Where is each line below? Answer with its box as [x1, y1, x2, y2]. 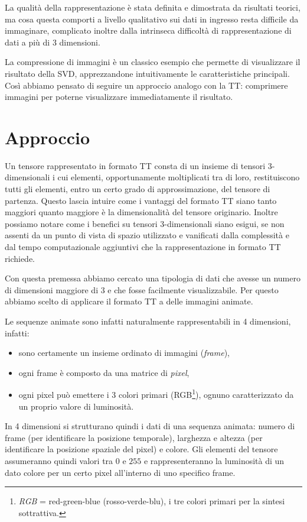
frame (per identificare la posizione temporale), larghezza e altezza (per [5, 431, 263, 443]
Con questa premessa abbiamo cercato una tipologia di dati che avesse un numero [5, 272, 301, 284]
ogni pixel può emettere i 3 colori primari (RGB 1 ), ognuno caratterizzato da [18, 387, 294, 401]
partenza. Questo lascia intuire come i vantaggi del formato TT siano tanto [5, 194, 277, 206]
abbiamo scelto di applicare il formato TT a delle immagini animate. [5, 295, 253, 307]
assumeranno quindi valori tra [5, 455, 113, 466]
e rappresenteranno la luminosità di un [143, 455, 285, 466]
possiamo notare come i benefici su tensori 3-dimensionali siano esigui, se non [5, 217, 285, 229]
